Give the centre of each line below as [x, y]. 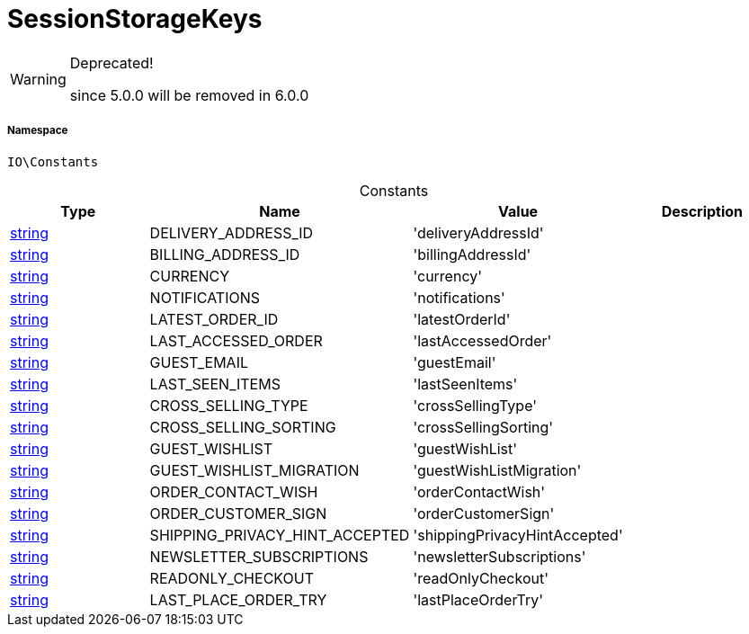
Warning [38, 79]
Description [702, 211]
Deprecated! [111, 63]
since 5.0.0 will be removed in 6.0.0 [189, 95]
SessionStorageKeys [135, 19]
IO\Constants [53, 161]
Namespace [38, 131]
